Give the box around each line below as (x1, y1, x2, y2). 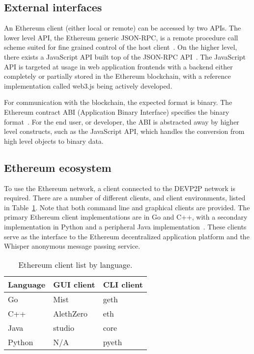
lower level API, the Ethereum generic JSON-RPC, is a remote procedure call (4, 32, 238, 42)
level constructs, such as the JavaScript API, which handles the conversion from (4, 126, 245, 136)
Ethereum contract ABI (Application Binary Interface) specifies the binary (4, 106, 229, 117)
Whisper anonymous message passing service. (4, 241, 141, 251)
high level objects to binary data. (4, 135, 104, 146)
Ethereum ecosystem (4, 160, 112, 175)
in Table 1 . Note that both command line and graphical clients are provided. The (4, 202, 250, 212)
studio (53, 322, 75, 333)
